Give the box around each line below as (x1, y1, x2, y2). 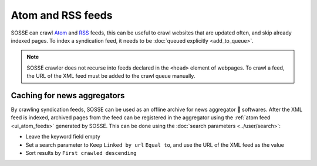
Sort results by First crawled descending (25, 149, 137, 156)
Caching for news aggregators (11, 91, 125, 101)
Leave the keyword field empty (25, 133, 101, 140)
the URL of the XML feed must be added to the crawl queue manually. (26, 72, 195, 79)
